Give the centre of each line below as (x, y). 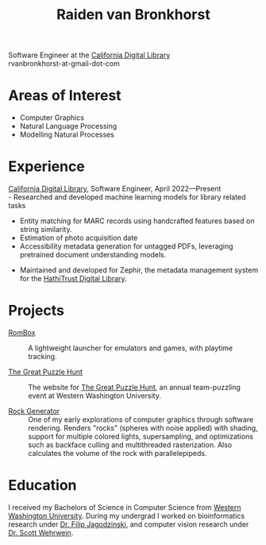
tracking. (42, 356)
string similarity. (46, 230)
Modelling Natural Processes (67, 135)
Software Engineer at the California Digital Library (89, 55)
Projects (37, 311)
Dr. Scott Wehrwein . (41, 532)
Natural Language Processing (68, 126)
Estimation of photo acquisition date (79, 238)
